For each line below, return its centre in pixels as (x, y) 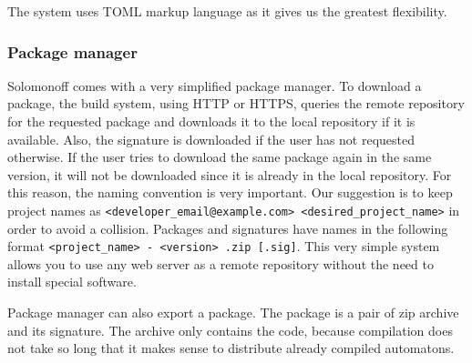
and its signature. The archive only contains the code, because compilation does (230, 330)
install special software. (72, 282)
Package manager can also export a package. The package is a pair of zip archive (233, 313)
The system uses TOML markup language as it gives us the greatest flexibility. (227, 11)
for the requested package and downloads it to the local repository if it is (211, 121)
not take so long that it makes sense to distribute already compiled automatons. (231, 348)
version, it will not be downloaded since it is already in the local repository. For (230, 174)
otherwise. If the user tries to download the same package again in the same (220, 157)
